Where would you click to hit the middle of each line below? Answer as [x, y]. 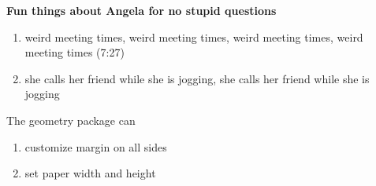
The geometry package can [71, 120]
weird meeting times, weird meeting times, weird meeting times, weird [194, 36]
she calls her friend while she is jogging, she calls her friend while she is [197, 78]
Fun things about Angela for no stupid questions [141, 10]
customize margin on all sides [96, 146]
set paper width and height [90, 173]
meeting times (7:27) [74, 52]
